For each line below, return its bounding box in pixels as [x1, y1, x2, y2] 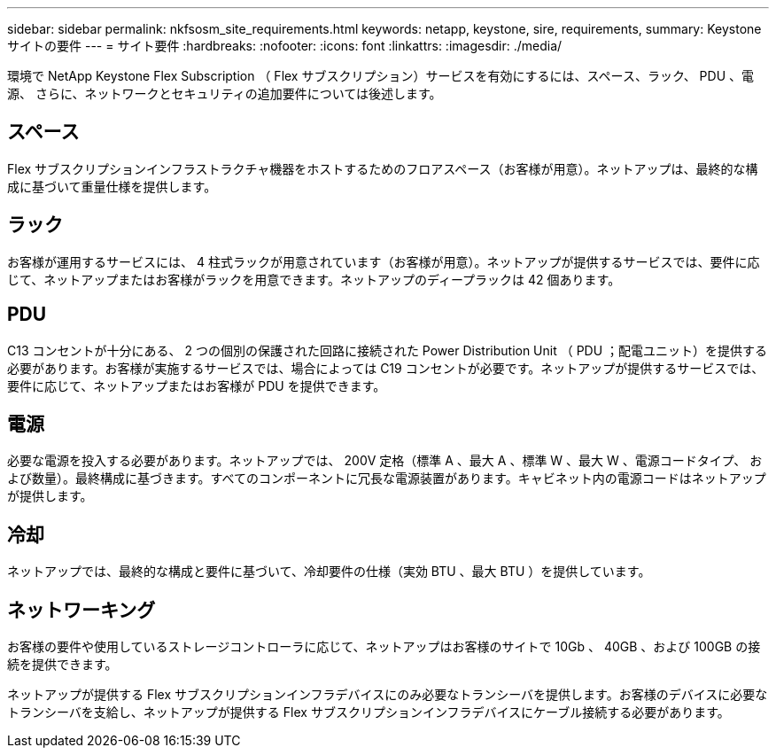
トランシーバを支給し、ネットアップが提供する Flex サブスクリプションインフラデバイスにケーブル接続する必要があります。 [7, 704, 730, 720]
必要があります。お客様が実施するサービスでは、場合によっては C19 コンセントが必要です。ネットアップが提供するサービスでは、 [7, 360, 764, 376]
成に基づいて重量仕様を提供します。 [7, 178, 217, 194]
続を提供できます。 [7, 657, 118, 673]
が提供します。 [7, 488, 93, 504]
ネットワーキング [7, 598, 156, 621]
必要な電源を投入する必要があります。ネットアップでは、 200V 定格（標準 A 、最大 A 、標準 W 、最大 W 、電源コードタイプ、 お [7, 453, 763, 469]
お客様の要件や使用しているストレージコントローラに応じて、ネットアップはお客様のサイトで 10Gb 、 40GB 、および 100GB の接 [7, 639, 761, 655]
